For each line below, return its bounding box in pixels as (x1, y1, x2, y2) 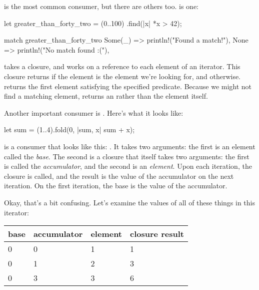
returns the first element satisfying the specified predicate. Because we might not (4, 81, 252, 91)
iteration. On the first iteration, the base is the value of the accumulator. (4, 180, 227, 191)
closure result (130, 228, 184, 240)
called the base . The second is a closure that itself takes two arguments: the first (4, 151, 249, 161)
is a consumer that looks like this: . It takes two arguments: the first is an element (4, 141, 255, 151)
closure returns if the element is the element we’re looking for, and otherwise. (4, 71, 241, 81)
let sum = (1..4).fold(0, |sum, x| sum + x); (4, 124, 135, 135)
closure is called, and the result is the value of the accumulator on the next (4, 170, 234, 181)
